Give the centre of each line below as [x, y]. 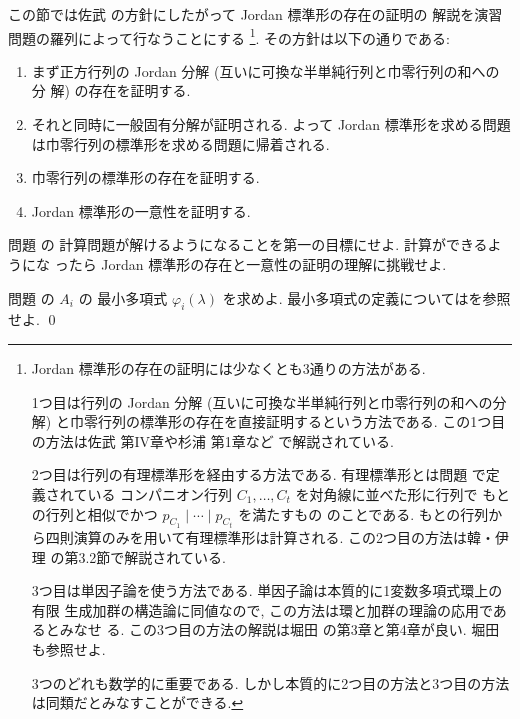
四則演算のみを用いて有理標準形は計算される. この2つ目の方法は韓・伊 [277, 536]
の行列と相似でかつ [94, 513]
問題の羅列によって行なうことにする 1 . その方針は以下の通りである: [229, 36]
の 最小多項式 [123, 297]
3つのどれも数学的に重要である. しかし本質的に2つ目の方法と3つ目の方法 [270, 682]
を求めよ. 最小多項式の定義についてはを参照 [366, 297]
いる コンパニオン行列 [160, 493]
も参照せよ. [68, 648]
